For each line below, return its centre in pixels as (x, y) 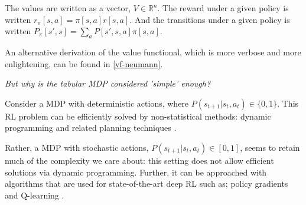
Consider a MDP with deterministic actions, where (97, 103)
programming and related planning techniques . (91, 128)
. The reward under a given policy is (223, 8)
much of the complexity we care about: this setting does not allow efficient (139, 160)
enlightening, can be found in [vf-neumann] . (84, 63)
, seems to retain (270, 147)
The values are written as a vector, (68, 8)
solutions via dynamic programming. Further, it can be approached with (136, 172)
